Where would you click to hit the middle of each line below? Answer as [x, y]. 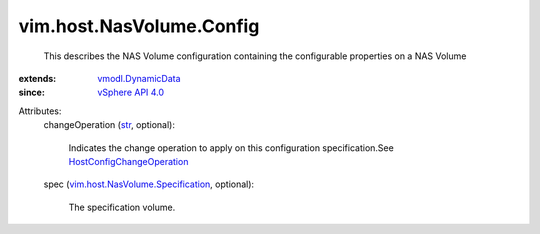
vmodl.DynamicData [139, 78]
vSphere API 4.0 [131, 92]
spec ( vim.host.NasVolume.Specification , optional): [149, 184]
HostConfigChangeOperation [128, 161]
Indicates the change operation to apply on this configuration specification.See [231, 147]
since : [31, 92]
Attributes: [40, 111]
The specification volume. [122, 207]
